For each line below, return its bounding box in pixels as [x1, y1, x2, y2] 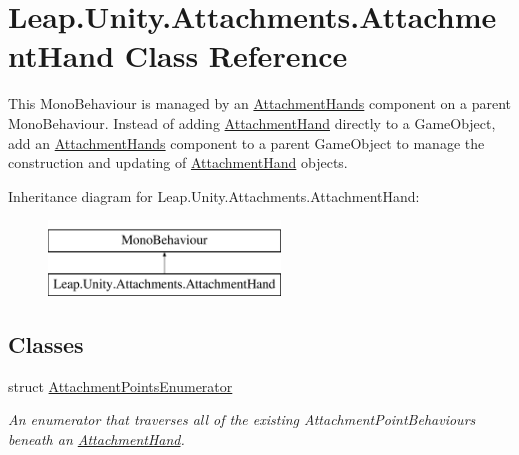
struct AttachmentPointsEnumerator [8, 375, 233, 396]
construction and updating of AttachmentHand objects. [8, 152, 348, 173]
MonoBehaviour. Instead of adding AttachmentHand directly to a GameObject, [8, 112, 496, 133]
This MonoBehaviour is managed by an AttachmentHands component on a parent [8, 93, 511, 114]
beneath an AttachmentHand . [8, 428, 185, 449]
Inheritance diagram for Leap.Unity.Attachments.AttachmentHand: [8, 185, 420, 206]
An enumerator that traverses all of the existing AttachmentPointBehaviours [8, 409, 476, 430]
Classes [8, 328, 84, 359]
